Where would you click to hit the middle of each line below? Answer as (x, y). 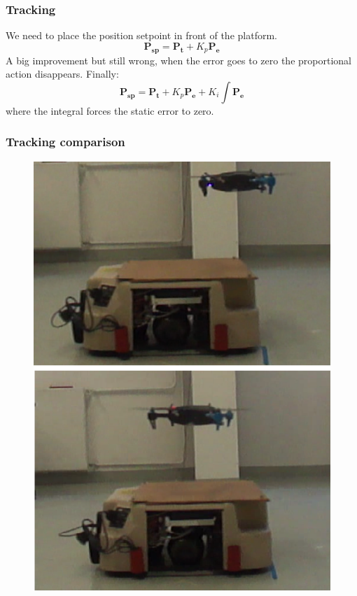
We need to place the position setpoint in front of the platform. (141, 35)
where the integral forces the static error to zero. (110, 110)
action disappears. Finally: (62, 74)
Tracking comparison (65, 142)
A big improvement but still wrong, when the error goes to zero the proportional (178, 60)
